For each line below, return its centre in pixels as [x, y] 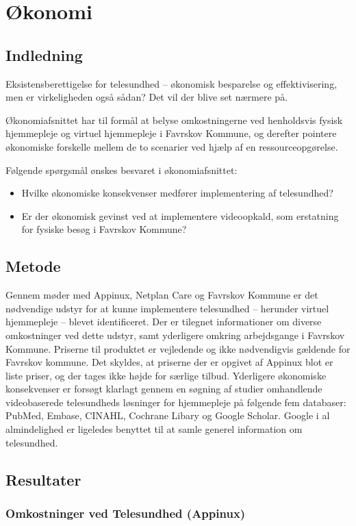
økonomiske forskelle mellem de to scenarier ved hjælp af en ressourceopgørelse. [172, 146]
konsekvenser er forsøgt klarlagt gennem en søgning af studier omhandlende [164, 389]
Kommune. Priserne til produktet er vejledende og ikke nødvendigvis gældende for [178, 348]
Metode [33, 266]
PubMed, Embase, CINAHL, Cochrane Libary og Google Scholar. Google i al [168, 415]
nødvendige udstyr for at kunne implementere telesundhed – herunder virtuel [167, 308]
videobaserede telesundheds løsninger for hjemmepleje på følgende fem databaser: [176, 402]
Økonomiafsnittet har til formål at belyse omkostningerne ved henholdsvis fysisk [174, 120]
